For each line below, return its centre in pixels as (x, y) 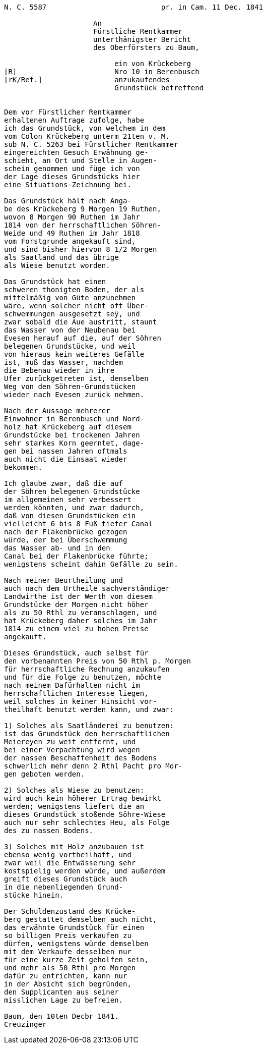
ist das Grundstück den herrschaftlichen (87, 734)
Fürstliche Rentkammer (138, 31)
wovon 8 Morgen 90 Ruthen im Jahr (72, 217)
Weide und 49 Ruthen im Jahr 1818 (72, 233)
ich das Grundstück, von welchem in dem (85, 128)
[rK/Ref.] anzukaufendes (87, 80)
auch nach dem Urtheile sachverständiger (87, 588)
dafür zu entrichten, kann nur (66, 976)
